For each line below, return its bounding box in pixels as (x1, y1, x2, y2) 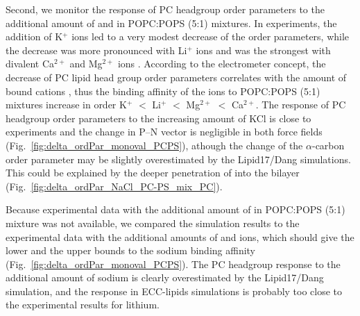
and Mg (69, 56, 103, 71)
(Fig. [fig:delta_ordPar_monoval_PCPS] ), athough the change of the (6, 138, 303, 152)
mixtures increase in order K (6, 97, 127, 112)
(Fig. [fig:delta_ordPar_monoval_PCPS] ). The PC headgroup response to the (6, 256, 341, 271)
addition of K (6, 29, 63, 44)
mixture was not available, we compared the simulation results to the (6, 215, 300, 230)
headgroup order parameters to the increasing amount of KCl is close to (6, 110, 311, 125)
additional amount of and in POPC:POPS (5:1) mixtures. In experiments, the (6, 15, 337, 30)
